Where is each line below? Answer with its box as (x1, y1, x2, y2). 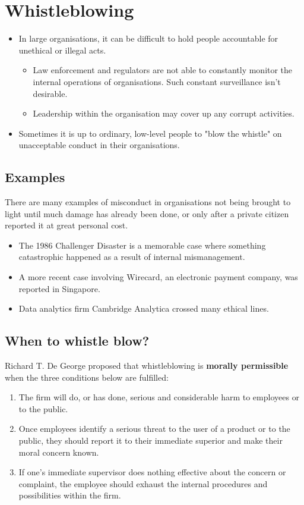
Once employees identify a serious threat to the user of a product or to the (18, 422, 290, 435)
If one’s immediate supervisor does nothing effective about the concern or (18, 466, 286, 478)
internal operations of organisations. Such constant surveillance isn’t (33, 75, 281, 87)
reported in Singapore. (18, 282, 100, 294)
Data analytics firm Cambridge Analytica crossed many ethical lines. (18, 302, 269, 315)
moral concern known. (18, 446, 99, 458)
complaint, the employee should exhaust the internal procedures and (18, 477, 268, 490)
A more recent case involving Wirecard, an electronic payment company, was (18, 271, 298, 283)
